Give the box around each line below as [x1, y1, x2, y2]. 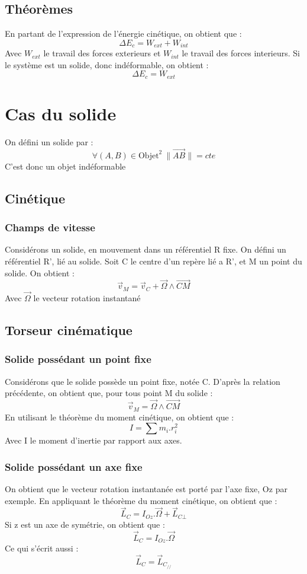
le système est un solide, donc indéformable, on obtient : [5, 58, 209, 71]
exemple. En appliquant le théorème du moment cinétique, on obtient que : [5, 494, 277, 506]
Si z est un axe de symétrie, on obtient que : [5, 518, 165, 530]
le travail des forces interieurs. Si [182, 47, 300, 59]
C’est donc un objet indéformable [5, 160, 126, 172]
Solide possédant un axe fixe [5, 459, 143, 474]
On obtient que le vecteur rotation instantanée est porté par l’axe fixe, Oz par [5, 482, 287, 495]
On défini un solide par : [5, 136, 93, 148]
